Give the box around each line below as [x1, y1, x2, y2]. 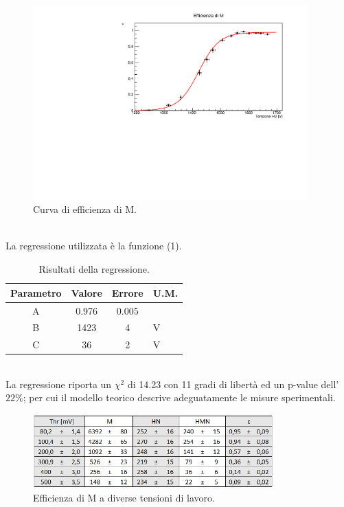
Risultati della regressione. [38, 262, 150, 276]
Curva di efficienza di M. [33, 202, 137, 216]
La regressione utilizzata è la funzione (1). [5, 238, 182, 253]
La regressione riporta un [5, 376, 112, 391]
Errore [111, 285, 144, 300]
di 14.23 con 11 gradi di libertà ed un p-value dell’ [127, 376, 339, 391]
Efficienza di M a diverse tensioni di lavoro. [33, 491, 215, 505]
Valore [71, 285, 102, 300]
